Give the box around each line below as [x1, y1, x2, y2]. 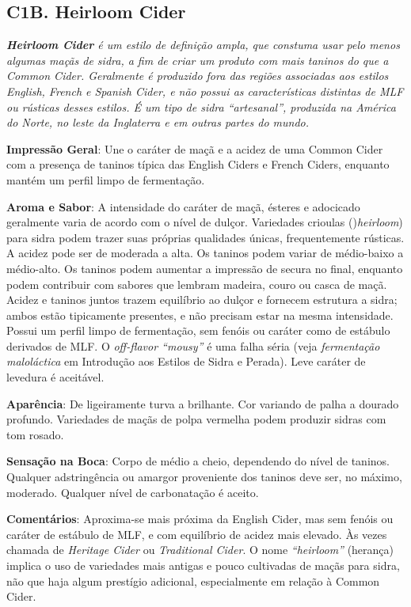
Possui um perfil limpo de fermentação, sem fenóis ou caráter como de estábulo [6, 322, 390, 339]
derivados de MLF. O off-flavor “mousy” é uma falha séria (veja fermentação [6, 337, 380, 354]
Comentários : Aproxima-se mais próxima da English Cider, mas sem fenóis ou [6, 510, 394, 527]
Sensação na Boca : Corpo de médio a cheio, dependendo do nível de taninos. [6, 453, 390, 469]
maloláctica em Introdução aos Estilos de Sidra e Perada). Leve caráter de [6, 353, 366, 370]
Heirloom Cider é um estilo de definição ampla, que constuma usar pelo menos [6, 36, 400, 53]
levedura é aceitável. [6, 369, 105, 385]
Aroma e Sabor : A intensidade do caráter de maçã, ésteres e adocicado [6, 198, 360, 214]
